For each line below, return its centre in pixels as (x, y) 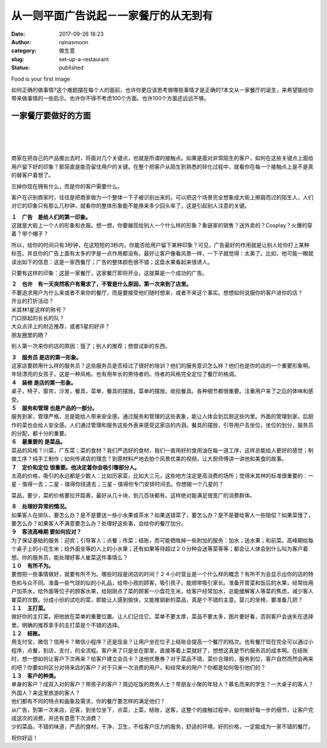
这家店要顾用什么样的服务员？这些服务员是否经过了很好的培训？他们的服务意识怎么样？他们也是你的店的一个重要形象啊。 (162, 366)
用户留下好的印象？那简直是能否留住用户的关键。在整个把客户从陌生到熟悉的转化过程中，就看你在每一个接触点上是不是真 (162, 166)
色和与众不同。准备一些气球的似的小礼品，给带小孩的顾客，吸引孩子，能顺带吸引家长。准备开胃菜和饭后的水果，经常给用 (162, 582)
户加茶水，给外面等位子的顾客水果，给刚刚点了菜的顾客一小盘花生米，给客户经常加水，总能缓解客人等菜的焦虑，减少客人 (162, 591)
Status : (21, 68)
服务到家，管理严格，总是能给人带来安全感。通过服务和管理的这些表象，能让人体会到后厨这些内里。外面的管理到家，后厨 (162, 416)
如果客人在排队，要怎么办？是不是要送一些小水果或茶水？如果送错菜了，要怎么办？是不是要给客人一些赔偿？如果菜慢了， (162, 515)
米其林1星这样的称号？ (39, 309)
